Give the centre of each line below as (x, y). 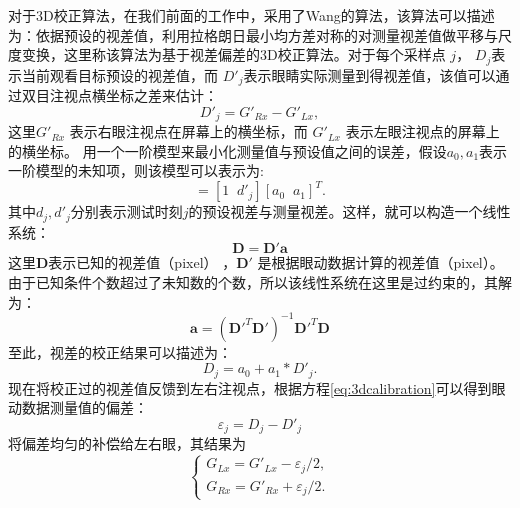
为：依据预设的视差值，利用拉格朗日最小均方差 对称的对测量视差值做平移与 (253, 34)
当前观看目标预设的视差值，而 (119, 74)
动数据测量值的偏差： (78, 407)
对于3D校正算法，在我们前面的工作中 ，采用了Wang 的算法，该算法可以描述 (251, 15)
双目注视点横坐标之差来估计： (119, 95)
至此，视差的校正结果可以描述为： (120, 351)
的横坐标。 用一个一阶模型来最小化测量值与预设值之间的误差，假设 (227, 150)
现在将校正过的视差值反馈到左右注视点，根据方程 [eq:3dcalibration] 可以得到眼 (257, 387)
